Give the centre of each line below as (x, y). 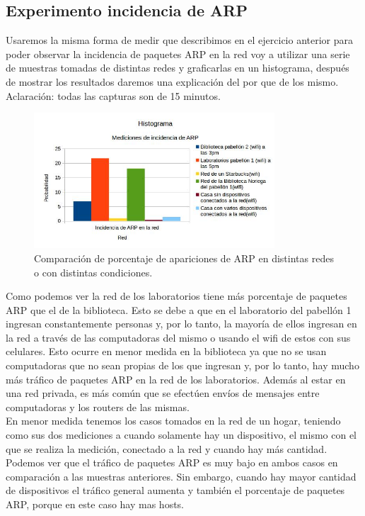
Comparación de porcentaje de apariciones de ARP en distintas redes (184, 258)
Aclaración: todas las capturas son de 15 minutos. (113, 95)
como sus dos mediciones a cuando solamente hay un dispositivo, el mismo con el (181, 435)
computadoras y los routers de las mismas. (98, 406)
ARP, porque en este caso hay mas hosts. (95, 504)
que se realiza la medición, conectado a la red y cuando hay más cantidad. (167, 448)
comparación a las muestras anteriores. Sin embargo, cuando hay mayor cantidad (181, 476)
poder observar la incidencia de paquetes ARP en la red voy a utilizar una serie (178, 54)
